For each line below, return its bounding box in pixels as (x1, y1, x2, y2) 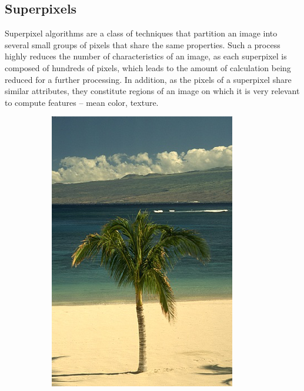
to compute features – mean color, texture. (5, 96, 159, 108)
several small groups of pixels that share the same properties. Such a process (5, 38, 280, 51)
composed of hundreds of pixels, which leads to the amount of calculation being (5, 61, 291, 73)
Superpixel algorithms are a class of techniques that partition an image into (5, 27, 278, 39)
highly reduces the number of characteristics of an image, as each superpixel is (5, 50, 287, 62)
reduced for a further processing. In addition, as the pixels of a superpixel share (5, 73, 292, 85)
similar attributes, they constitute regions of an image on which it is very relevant (5, 85, 300, 97)
